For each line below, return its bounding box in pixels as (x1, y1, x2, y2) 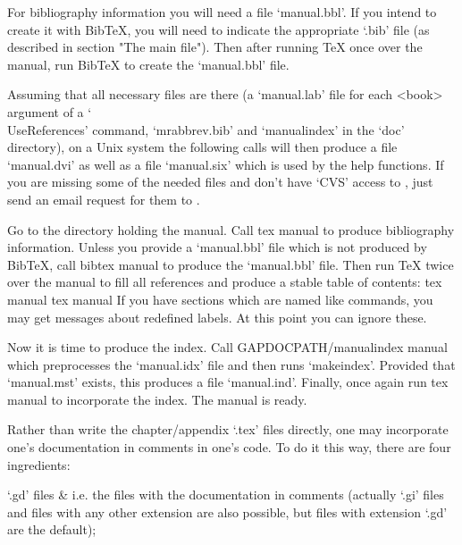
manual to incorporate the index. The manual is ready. (7, 390, 307, 408)
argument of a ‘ (7, 102, 92, 121)
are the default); (7, 520, 97, 539)
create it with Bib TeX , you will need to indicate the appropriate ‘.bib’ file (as (7, 20, 430, 38)
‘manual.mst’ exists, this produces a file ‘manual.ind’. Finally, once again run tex (7, 373, 449, 391)
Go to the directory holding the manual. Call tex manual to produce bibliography (7, 220, 455, 239)
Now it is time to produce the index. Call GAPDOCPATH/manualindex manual (7, 338, 448, 356)
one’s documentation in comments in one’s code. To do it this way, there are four (7, 438, 451, 457)
